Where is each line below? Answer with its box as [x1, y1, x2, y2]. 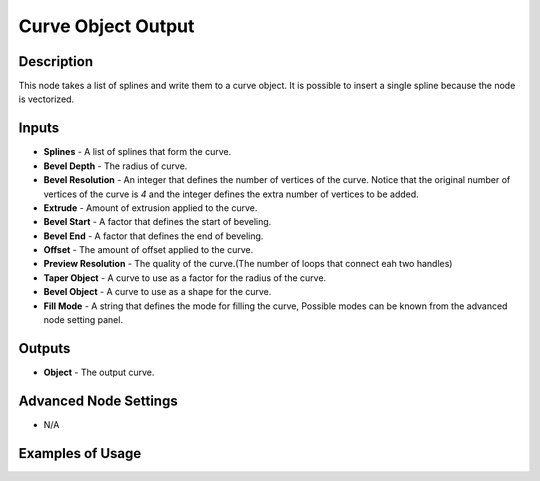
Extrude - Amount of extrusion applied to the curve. [43, 201, 258, 214]
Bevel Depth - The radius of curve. [43, 160, 188, 172]
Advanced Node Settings [18, 392, 179, 409]
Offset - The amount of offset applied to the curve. [43, 244, 254, 256]
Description [18, 53, 94, 70]
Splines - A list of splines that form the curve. [43, 146, 232, 158]
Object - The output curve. [43, 366, 155, 378]
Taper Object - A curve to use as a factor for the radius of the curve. [43, 271, 327, 284]
